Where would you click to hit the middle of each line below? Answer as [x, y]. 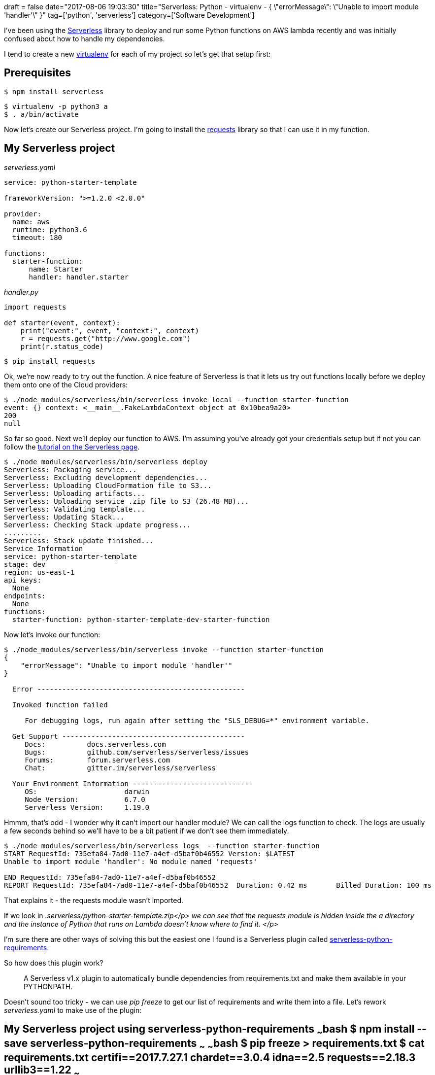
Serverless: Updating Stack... [64, 517]
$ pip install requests [50, 361]
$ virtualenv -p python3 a [56, 106]
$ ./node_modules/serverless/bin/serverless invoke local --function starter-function [176, 399]
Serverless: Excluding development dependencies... [106, 477]
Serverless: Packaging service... [70, 469]
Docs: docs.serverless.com [95, 744]
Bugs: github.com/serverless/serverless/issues [137, 752]
